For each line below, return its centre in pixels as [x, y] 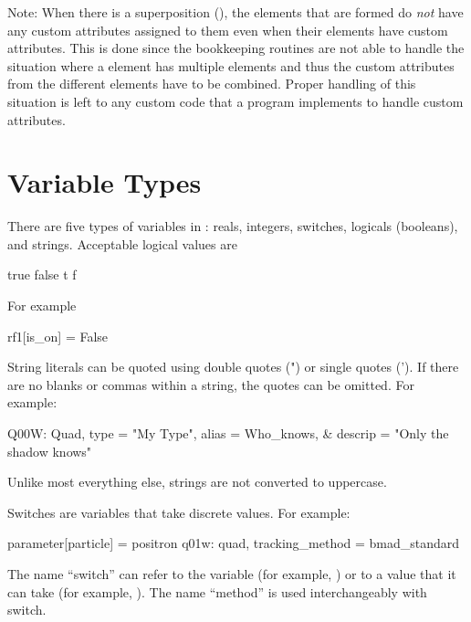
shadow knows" [50, 451]
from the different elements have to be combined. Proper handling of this [212, 84]
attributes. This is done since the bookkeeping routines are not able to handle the [236, 48]
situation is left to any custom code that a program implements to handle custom [235, 101]
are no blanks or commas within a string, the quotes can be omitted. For [211, 384]
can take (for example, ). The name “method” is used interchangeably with [217, 591]
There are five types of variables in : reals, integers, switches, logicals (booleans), [233, 226]
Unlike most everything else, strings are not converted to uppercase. [197, 482]
